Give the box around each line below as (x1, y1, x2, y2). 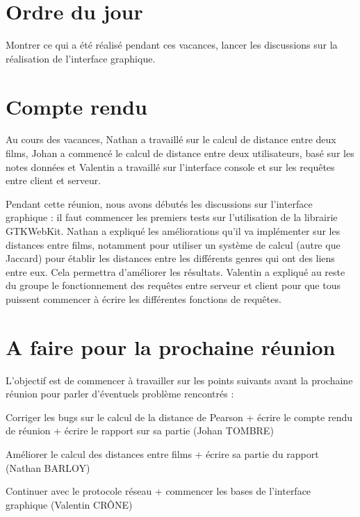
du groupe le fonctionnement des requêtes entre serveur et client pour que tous (6, 278, 341, 293)
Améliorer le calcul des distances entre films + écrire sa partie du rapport (6, 447, 319, 461)
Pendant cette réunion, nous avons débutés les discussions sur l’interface (6, 196, 313, 211)
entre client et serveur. (6, 173, 101, 188)
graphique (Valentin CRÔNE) (6, 497, 133, 511)
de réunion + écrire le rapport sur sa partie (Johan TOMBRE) (6, 423, 274, 438)
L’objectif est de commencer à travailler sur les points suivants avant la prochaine (6, 372, 353, 387)
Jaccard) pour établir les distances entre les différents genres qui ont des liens (6, 251, 335, 265)
